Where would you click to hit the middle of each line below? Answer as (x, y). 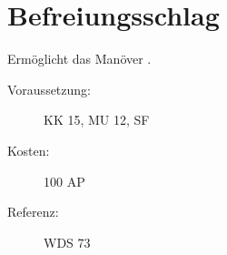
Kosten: (29, 150)
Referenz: (33, 212)
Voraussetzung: (49, 89)
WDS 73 (67, 242)
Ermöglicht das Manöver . (79, 59)
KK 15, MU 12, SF (97, 120)
